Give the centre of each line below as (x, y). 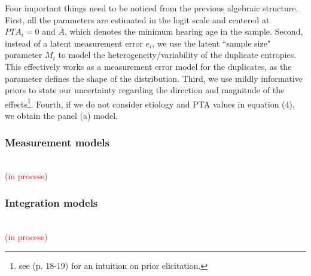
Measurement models (57, 142)
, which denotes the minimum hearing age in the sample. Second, (184, 31)
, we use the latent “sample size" (211, 43)
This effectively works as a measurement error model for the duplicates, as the (148, 66)
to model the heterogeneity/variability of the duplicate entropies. (177, 55)
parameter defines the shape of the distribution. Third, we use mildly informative (154, 78)
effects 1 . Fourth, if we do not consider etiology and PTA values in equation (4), (150, 103)
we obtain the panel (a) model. (61, 115)
